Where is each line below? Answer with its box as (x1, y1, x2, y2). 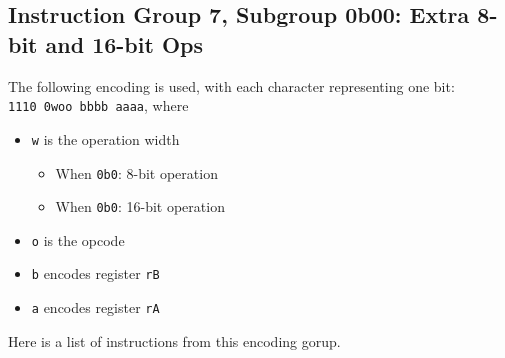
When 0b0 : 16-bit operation (55, 196, 225, 217)
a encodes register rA (31, 297, 160, 318)
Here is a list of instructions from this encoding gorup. (8, 330, 341, 351)
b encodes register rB (31, 263, 160, 284)
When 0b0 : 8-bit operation (55, 162, 218, 183)
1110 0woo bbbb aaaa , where (8, 95, 189, 116)
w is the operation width (31, 128, 180, 149)
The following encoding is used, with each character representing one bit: (8, 75, 455, 96)
